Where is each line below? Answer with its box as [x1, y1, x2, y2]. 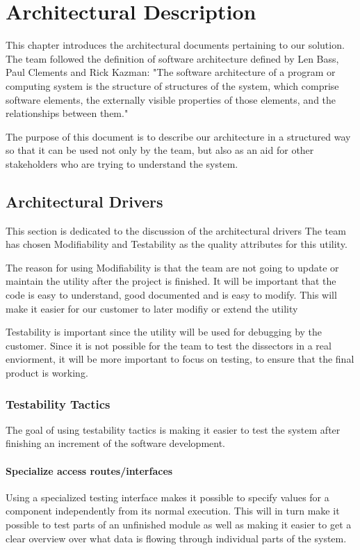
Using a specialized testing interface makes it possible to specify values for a [6, 489, 329, 504]
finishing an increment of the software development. [6, 436, 226, 450]
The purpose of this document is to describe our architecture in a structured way [6, 129, 351, 143]
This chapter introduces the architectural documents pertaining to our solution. [6, 38, 345, 52]
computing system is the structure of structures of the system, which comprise [6, 78, 339, 93]
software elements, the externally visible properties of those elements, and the [6, 92, 336, 107]
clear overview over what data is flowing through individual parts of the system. [6, 531, 347, 545]
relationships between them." [6, 106, 129, 120]
